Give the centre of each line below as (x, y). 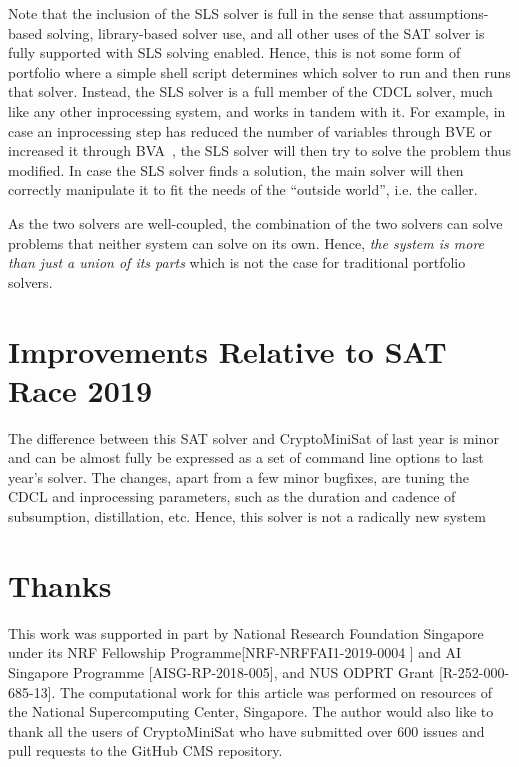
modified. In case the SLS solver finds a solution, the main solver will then (236, 169)
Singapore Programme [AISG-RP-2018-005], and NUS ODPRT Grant (221, 671)
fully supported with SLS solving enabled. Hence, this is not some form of (234, 52)
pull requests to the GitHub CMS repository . (145, 750)
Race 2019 (80, 389)
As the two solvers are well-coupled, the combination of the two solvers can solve (255, 222)
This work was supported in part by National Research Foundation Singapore (246, 632)
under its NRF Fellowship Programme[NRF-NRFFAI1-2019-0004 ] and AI (235, 652)
